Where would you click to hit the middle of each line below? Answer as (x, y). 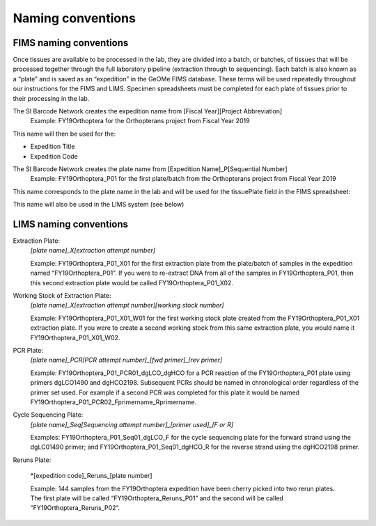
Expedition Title (53, 147)
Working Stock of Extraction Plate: (62, 295)
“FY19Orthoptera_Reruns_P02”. (75, 508)
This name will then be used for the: (64, 134)
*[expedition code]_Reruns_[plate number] (91, 476)
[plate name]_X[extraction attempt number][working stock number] (127, 305)
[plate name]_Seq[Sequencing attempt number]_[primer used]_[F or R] (132, 424)
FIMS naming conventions (71, 43)
